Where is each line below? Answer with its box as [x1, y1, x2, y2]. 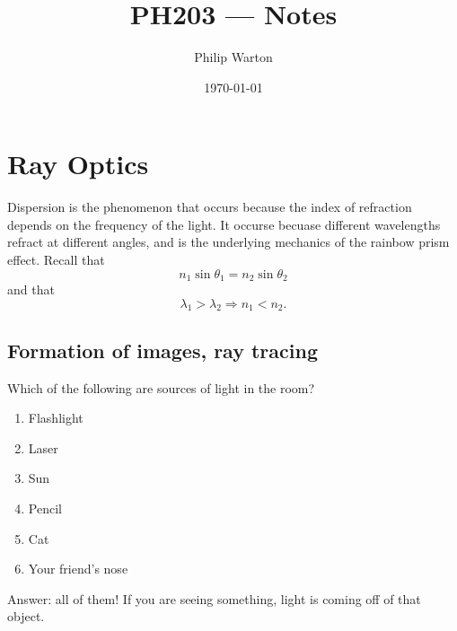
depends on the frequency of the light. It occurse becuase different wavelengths [7, 215, 441, 233]
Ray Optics [7, 145, 149, 182]
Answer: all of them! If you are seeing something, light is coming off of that [7, 589, 421, 608]
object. [7, 607, 45, 626]
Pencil [28, 499, 62, 518]
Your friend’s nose [28, 559, 128, 578]
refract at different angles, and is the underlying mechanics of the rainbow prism [7, 232, 450, 251]
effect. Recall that [7, 250, 105, 269]
